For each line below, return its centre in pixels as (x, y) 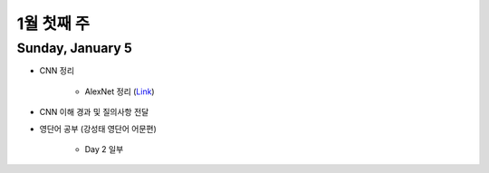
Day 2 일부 (104, 149)
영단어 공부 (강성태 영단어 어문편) (98, 129)
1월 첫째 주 (53, 24)
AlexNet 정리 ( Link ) (120, 91)
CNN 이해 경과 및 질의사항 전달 (94, 112)
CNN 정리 (57, 71)
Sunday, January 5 (75, 48)
